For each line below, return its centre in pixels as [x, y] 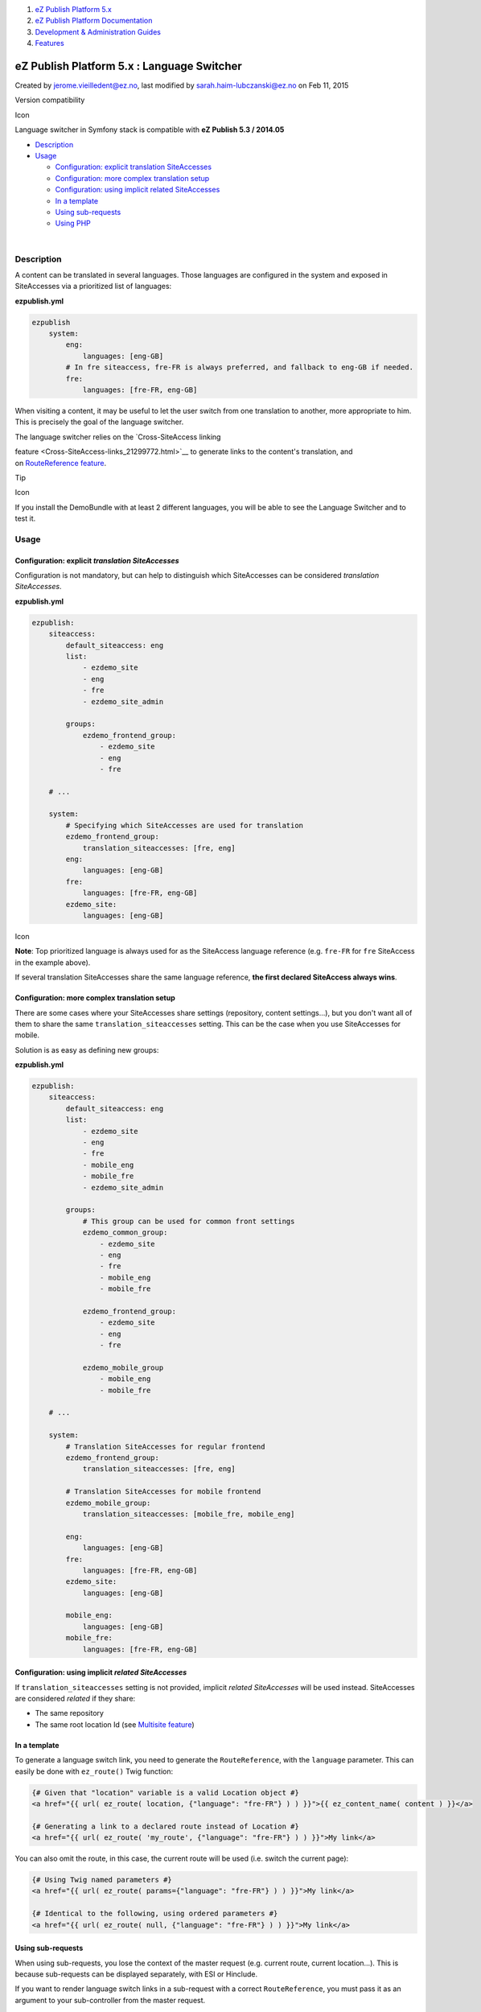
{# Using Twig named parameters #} [102, 1880]
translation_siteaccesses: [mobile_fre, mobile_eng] [189, 1514]
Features [49, 43]
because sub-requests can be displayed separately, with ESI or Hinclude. [136, 1974]
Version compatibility [50, 100]
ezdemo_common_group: [125, 1233]
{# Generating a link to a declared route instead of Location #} [165, 1826]
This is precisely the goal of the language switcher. [99, 422]
